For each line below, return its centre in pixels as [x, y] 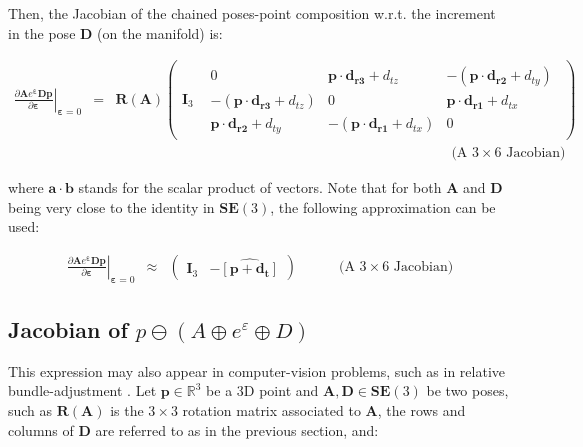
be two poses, [467, 390]
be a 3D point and [262, 390]
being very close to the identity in [111, 206]
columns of [41, 429]
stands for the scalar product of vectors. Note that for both [260, 186]
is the [127, 409]
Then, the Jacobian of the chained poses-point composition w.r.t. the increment [252, 13]
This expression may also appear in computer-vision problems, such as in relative [257, 370]
